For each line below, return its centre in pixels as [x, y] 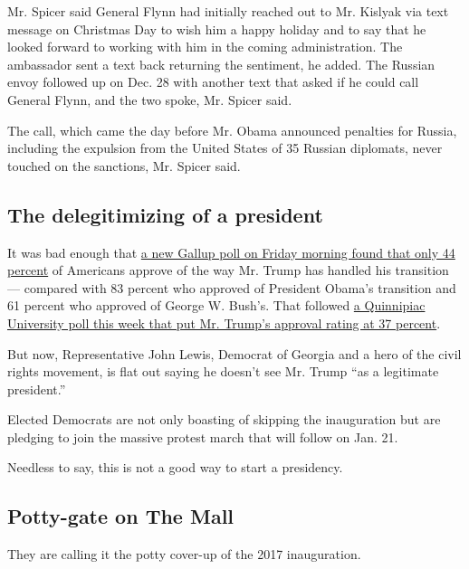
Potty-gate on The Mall [121, 516]
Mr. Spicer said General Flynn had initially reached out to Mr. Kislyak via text [228, 11]
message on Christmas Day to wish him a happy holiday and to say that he [217, 28]
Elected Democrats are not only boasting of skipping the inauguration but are [224, 419]
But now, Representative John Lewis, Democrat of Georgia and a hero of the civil [234, 353]
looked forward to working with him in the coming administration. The [205, 47]
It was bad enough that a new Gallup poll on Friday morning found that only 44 [231, 252]
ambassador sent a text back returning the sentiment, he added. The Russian [221, 64]
